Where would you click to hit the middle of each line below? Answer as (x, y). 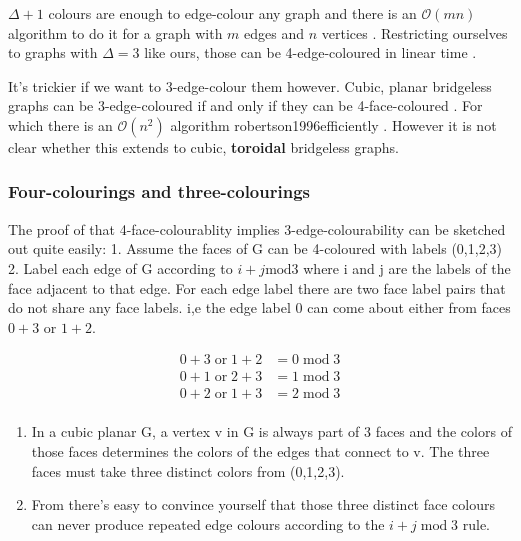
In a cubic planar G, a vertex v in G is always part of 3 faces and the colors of (271, 431)
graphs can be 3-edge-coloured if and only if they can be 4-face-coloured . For (245, 105)
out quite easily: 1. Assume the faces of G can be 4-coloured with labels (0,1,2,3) (255, 248)
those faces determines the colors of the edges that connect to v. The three (260, 451)
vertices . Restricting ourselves (414, 32)
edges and (274, 32)
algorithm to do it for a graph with (115, 32)
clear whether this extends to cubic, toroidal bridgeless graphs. (203, 146)
